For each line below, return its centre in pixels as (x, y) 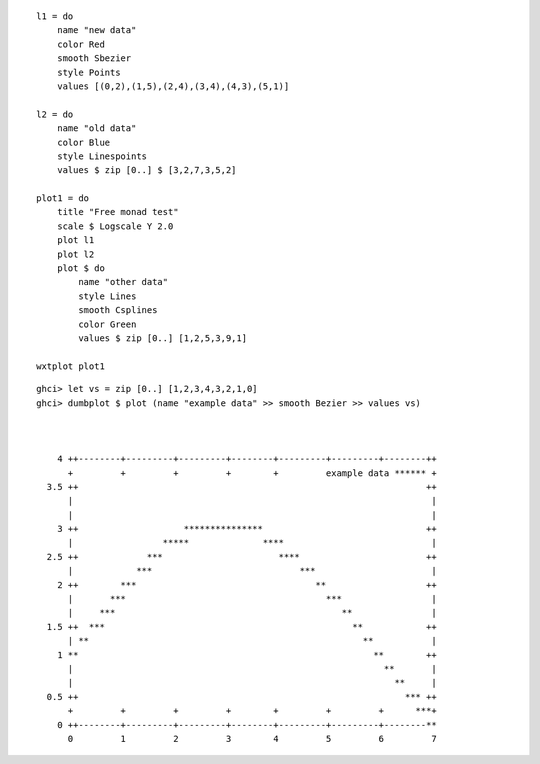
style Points (88, 72)
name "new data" (96, 30)
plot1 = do (63, 198)
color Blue (83, 142)
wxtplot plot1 (70, 366)
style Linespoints (102, 156)
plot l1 (75, 240)
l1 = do (55, 16)
